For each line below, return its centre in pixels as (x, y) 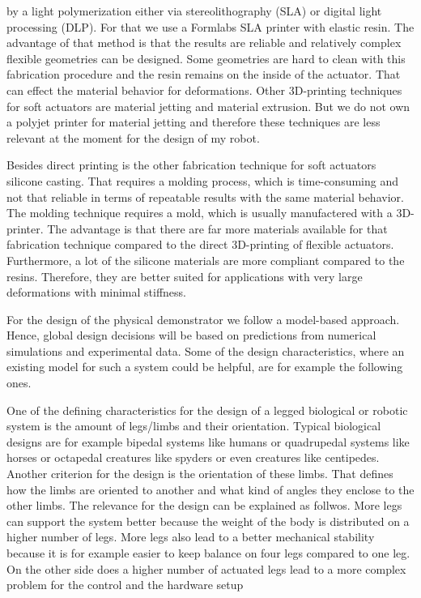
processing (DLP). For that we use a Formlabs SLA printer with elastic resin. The (210, 26)
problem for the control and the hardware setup (125, 585)
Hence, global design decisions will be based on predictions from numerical (191, 335)
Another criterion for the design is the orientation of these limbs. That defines (200, 474)
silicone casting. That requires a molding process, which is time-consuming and (203, 180)
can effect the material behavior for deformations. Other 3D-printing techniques (204, 90)
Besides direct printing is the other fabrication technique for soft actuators (191, 165)
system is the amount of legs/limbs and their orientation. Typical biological (194, 426)
